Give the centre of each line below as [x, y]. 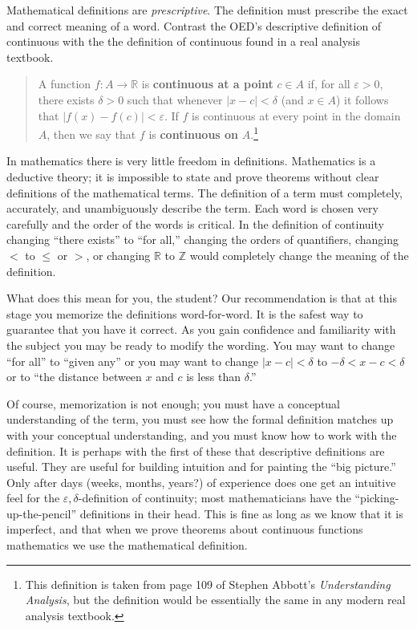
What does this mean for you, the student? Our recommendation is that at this [202, 298]
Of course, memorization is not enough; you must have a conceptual [174, 403]
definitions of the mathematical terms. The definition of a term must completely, [204, 192]
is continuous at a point [207, 84]
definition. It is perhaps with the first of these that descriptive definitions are [196, 450]
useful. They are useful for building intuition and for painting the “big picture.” [201, 467]
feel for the [33, 498]
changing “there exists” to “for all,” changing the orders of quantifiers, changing [202, 239]
